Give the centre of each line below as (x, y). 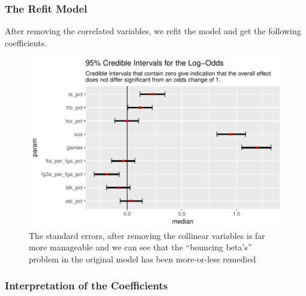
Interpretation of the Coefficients (86, 285)
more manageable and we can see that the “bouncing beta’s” (140, 247)
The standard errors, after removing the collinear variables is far (147, 235)
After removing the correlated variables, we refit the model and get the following (153, 31)
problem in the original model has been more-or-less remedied (142, 258)
